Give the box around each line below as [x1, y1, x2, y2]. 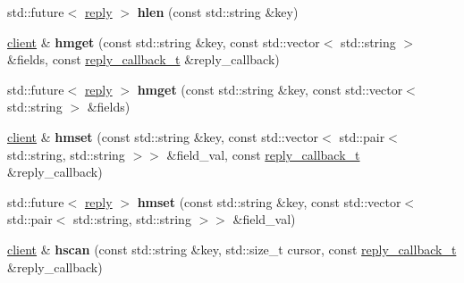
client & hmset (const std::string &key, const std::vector [7, 127, 319, 146]
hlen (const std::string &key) [137, 3, 299, 21]
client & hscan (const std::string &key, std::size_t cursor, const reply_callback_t [7, 239, 457, 258]
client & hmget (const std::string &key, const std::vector [7, 32, 320, 51]
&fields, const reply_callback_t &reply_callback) [7, 50, 280, 69]
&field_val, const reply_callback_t [166, 145, 360, 163]
